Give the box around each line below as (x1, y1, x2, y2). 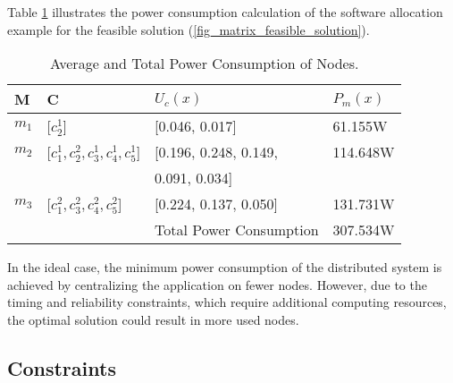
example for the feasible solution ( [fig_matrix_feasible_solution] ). (7, 20, 370, 38)
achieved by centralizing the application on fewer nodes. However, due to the (7, 275, 427, 294)
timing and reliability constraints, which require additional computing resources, (7, 293, 447, 311)
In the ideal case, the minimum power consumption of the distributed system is (7, 258, 442, 277)
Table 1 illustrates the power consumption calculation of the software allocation (7, 3, 443, 21)
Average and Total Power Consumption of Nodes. (50, 53, 359, 74)
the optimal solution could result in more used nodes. (7, 310, 299, 328)
